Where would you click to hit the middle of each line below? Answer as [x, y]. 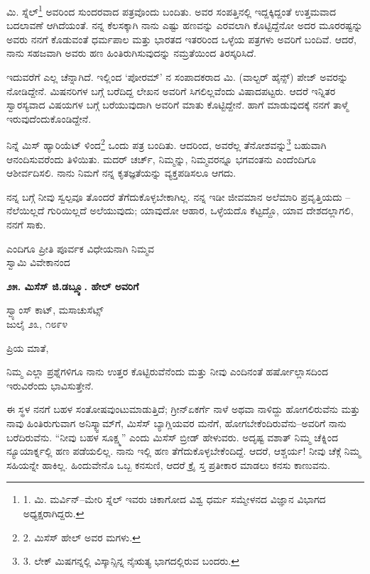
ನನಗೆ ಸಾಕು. [26, 225]
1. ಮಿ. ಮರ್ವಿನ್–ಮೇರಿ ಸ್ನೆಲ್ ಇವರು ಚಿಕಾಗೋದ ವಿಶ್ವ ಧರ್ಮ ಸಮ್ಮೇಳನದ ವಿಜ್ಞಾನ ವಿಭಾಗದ [174, 499]
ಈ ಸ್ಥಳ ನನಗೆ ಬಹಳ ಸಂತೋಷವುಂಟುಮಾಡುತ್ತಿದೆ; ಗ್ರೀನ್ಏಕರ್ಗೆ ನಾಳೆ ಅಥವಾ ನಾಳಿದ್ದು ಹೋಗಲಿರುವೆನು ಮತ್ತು [184, 409]
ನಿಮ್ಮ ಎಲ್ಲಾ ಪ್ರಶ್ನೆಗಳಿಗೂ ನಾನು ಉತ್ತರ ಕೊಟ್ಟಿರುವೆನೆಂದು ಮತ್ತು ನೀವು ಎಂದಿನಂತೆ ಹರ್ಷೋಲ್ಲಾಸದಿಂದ [168, 371]
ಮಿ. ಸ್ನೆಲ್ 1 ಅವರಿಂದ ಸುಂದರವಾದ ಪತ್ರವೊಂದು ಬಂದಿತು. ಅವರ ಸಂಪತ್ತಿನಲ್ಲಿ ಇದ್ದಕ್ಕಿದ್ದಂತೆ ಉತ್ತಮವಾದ [172, 10]
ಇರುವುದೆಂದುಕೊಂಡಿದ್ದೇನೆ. [49, 118]
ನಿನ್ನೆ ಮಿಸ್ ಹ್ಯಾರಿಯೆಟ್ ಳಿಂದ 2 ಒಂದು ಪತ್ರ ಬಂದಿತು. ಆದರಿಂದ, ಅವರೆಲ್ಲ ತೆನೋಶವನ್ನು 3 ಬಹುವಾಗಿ [167, 144]
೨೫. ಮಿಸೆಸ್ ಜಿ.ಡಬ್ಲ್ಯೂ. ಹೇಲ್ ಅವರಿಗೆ [73, 286]
